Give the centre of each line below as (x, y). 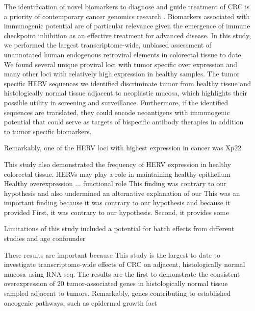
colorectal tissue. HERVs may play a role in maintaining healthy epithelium (117, 174)
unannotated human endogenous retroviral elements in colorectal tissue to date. (124, 54)
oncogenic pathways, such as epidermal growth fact (81, 302)
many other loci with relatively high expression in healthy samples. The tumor (122, 74)
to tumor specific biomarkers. (48, 131)
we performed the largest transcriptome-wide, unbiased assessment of (108, 45)
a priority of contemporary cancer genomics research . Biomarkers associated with (127, 16)
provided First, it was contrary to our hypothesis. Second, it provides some (116, 212)
